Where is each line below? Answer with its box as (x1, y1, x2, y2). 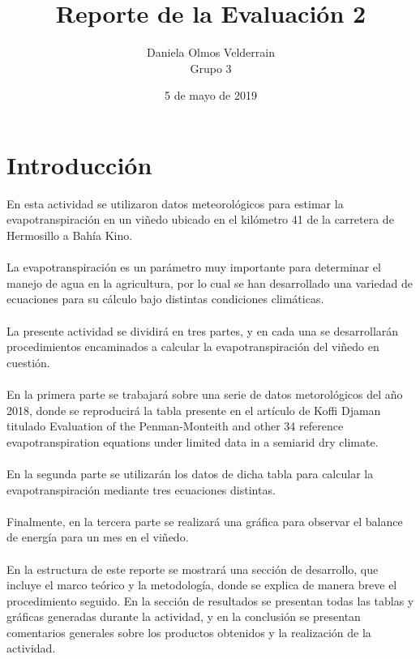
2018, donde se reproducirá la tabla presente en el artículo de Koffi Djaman (6, 401, 381, 418)
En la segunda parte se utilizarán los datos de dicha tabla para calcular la (6, 464, 374, 481)
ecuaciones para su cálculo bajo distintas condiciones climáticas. (6, 290, 324, 307)
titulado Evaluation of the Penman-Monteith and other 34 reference (6, 417, 344, 434)
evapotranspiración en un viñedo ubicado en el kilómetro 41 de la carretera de (6, 211, 394, 228)
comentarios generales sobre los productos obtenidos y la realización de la (6, 623, 371, 640)
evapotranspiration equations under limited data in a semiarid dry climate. (6, 433, 379, 450)
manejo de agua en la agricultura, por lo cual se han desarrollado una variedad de (6, 274, 413, 291)
